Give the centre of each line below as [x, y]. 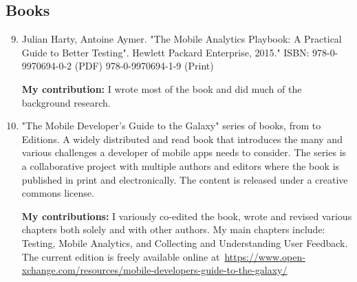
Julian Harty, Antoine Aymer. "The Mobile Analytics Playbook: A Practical [182, 39]
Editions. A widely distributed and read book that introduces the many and [182, 139]
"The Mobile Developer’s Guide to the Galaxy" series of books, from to [171, 126]
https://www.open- [265, 256]
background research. [66, 102]
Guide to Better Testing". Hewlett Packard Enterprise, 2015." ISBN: [165, 52]
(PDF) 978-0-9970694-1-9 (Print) [144, 66]
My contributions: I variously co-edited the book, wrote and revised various [187, 216]
